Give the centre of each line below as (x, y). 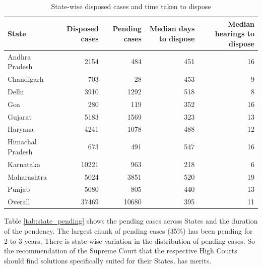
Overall (19, 202)
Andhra (19, 56)
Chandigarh (26, 79)
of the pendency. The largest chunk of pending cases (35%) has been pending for (128, 230)
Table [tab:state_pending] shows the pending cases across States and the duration (131, 221)
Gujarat (20, 116)
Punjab (19, 189)
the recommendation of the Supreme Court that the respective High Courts (121, 251)
